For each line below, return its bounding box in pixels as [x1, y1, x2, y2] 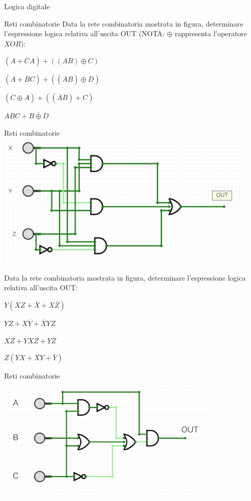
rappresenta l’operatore [175, 28, 247, 39]
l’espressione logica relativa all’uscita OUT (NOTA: [4, 28, 164, 39]
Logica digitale [4, 1, 50, 11]
